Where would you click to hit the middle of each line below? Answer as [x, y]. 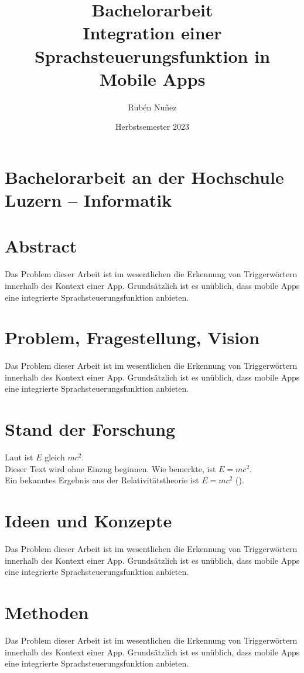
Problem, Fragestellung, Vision [132, 337]
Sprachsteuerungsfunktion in [152, 55]
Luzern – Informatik [88, 200]
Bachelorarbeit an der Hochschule [144, 176]
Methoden [47, 612]
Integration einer [152, 33]
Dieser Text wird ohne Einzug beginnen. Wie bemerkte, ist [110, 468]
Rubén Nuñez [152, 107]
